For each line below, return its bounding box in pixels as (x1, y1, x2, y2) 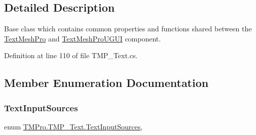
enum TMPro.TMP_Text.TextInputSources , (4, 121, 143, 131)
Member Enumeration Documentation (4, 75, 209, 91)
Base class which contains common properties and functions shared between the (4, 23, 252, 34)
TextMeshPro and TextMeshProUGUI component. (4, 33, 161, 43)
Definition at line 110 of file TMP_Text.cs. (4, 50, 138, 61)
